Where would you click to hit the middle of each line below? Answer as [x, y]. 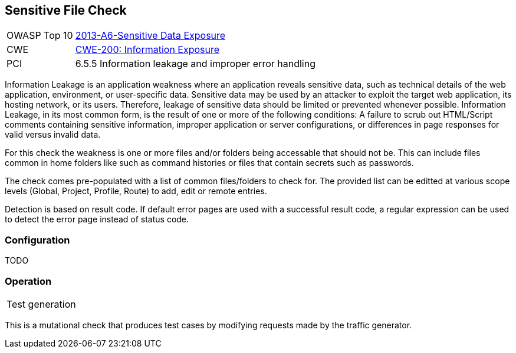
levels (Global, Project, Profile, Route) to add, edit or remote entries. [136, 191]
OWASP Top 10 [40, 36]
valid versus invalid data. [53, 135]
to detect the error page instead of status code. [97, 219]
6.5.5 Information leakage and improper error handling [195, 64]
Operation [28, 281]
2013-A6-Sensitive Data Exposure [150, 36]
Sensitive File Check [66, 10]
